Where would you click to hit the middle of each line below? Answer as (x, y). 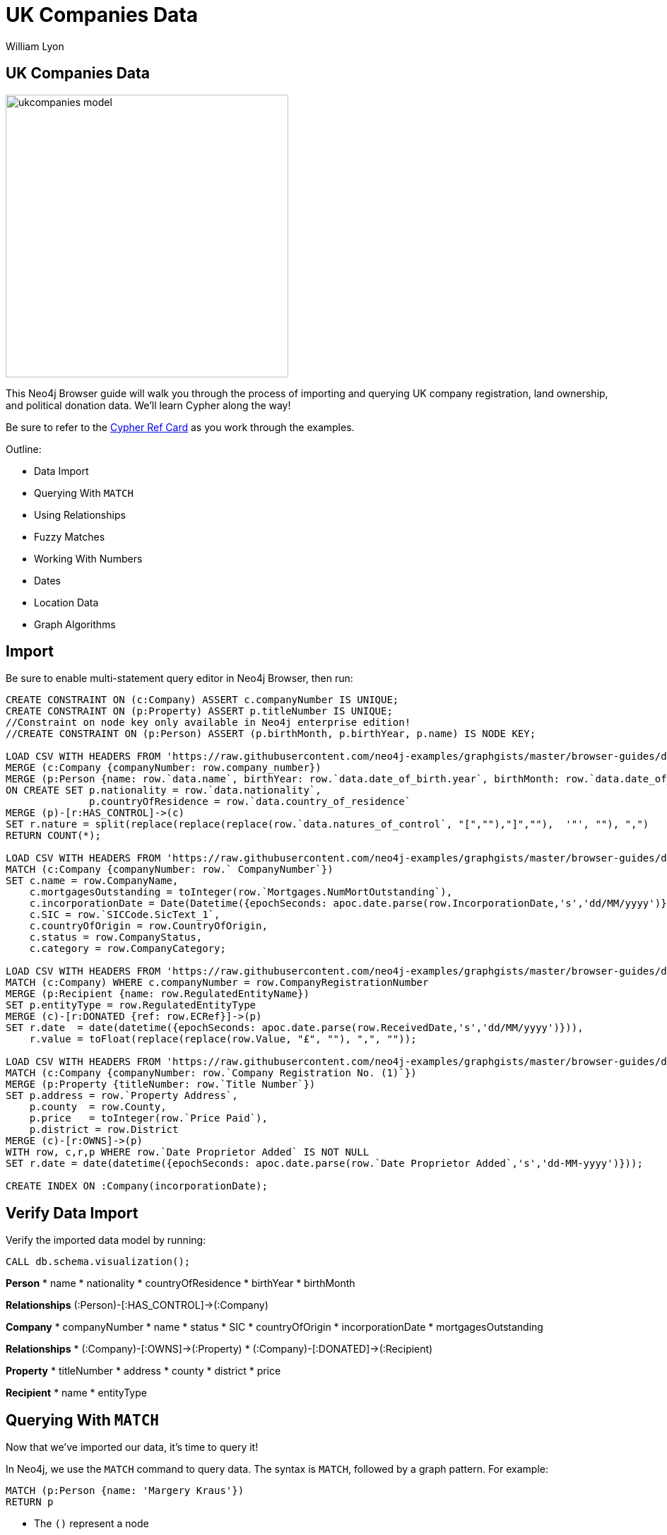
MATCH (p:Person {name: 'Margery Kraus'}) (125, 1491)
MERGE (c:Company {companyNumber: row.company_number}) (164, 768)
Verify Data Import (72, 1213)
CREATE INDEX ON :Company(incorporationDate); (137, 1186)
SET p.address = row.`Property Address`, (122, 1096)
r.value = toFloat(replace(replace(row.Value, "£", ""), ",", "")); (223, 1039)
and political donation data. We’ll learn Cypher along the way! (148, 405)
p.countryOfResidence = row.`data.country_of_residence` (250, 802)
